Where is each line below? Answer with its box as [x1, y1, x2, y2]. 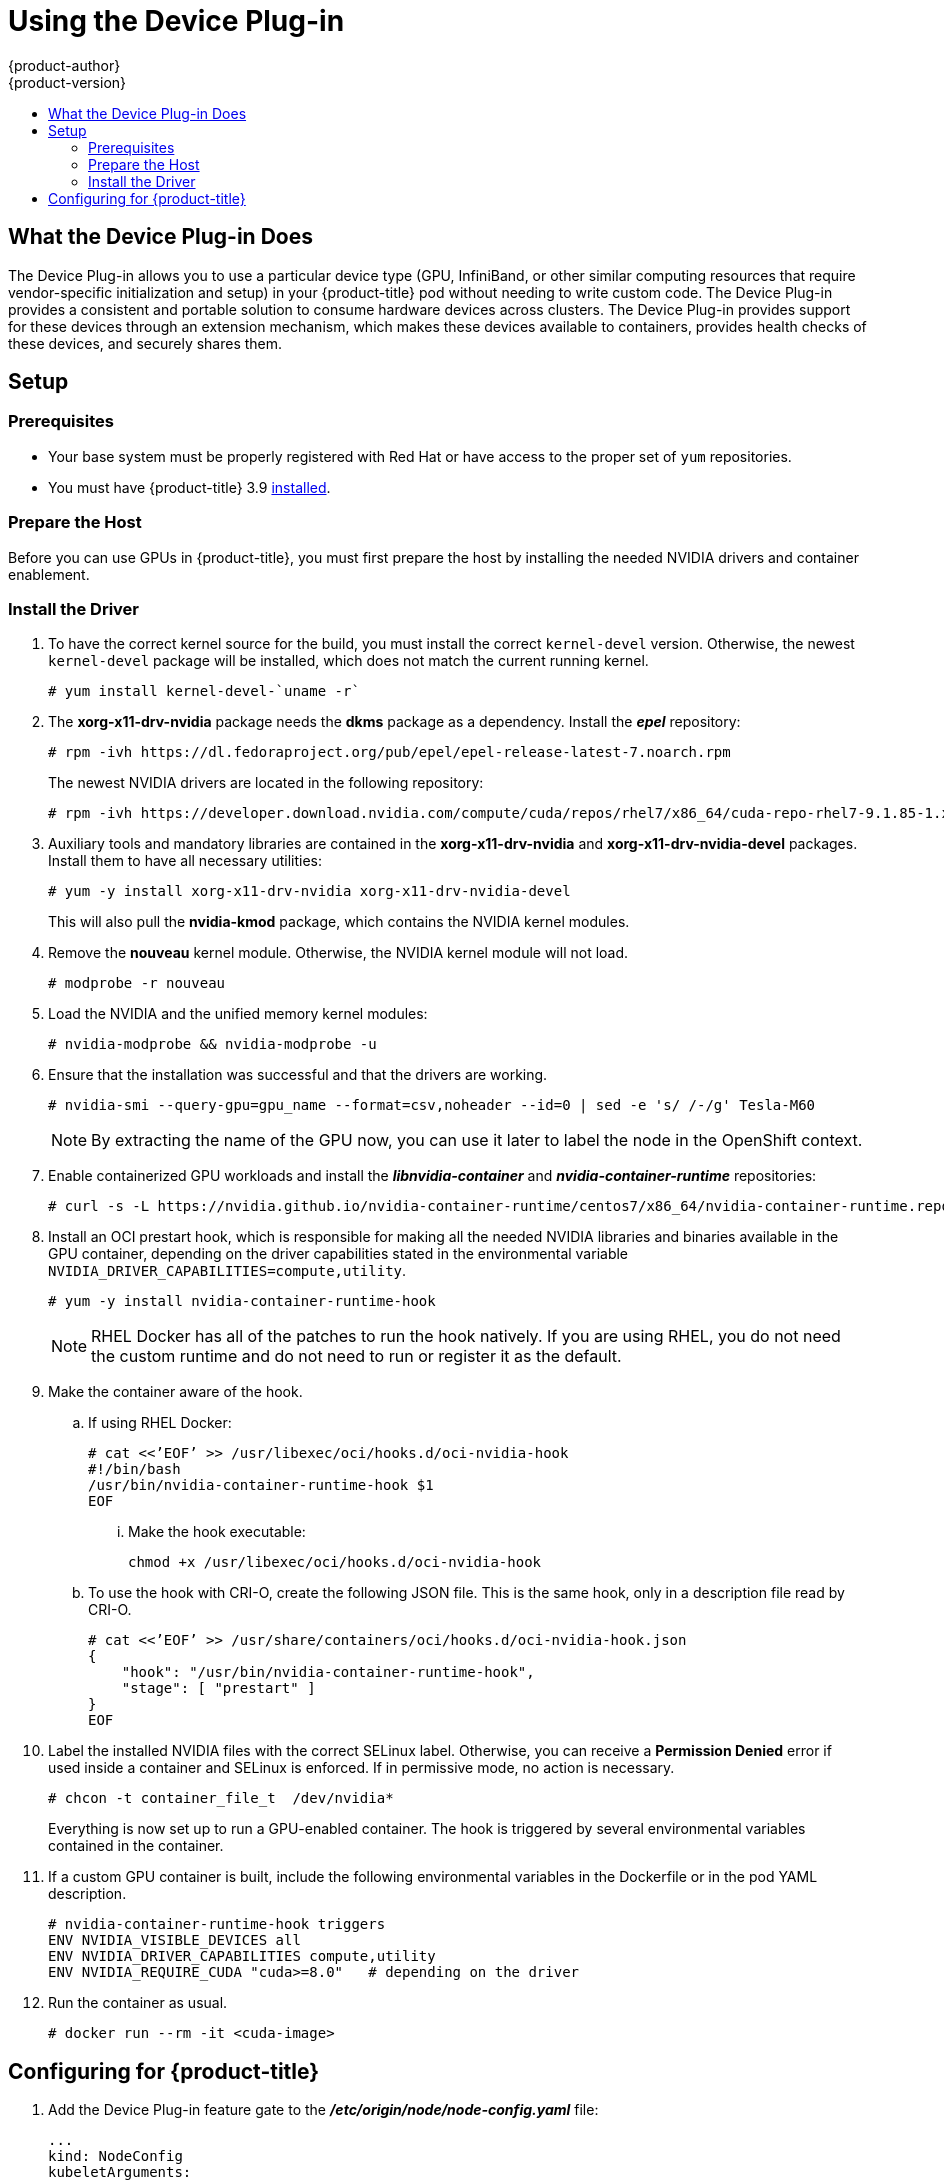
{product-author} [8, 56, 121, 74]
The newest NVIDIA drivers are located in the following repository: [48, 774, 484, 792]
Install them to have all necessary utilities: [48, 852, 322, 870]
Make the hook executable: [128, 1523, 306, 1541]
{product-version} [8, 73, 127, 91]
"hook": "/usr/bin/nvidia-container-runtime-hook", [121, 1664, 535, 1681]
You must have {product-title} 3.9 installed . [48, 478, 331, 496]
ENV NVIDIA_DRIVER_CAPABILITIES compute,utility [48, 1948, 436, 1965]
